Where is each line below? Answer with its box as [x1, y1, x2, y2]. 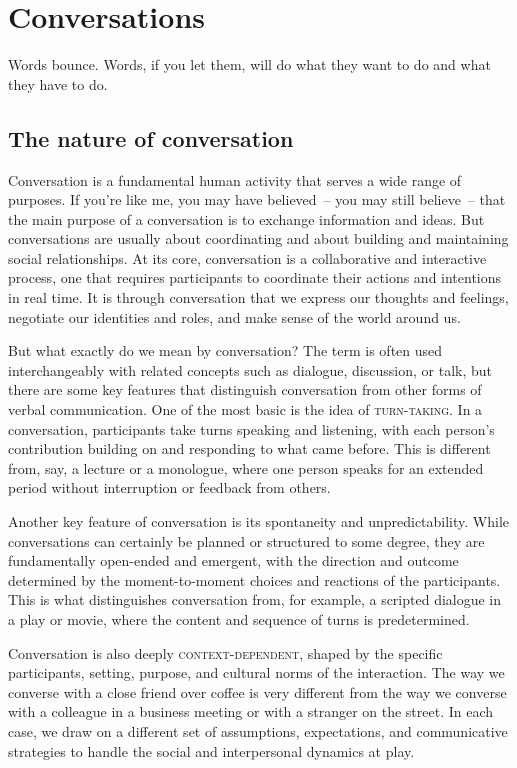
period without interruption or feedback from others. [8, 477, 331, 498]
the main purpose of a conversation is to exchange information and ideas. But [8, 208, 485, 229]
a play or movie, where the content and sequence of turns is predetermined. [8, 608, 470, 629]
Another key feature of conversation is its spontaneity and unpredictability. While [8, 511, 510, 532]
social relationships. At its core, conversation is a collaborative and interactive [8, 247, 487, 268]
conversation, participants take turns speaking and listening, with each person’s [8, 418, 495, 439]
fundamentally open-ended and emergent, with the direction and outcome [8, 550, 459, 571]
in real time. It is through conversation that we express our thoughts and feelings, [8, 287, 509, 308]
